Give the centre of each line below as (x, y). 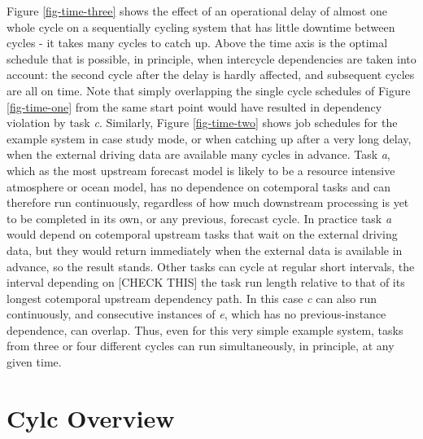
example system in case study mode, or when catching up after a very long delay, (209, 138)
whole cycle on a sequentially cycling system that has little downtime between (201, 26)
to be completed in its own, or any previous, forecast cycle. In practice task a (199, 218)
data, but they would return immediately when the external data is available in (205, 250)
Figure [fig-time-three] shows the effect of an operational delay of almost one (197, 11)
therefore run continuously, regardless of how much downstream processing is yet (208, 202)
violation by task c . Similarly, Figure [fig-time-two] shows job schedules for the (202, 123)
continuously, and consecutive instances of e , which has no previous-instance (196, 314)
